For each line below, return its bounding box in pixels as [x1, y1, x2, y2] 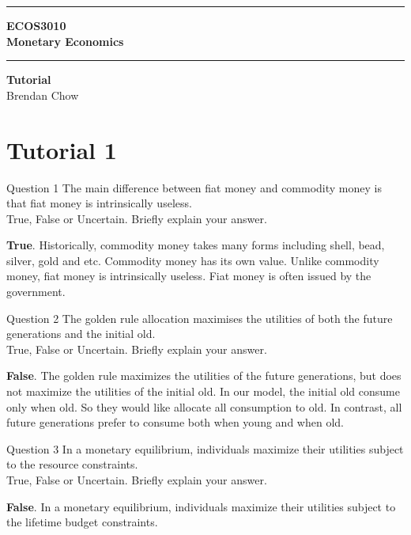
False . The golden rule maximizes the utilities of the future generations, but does [6, 367, 402, 384]
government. [6, 283, 66, 300]
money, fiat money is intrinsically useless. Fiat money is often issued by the [6, 267, 371, 284]
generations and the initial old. [6, 325, 156, 342]
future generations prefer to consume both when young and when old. [6, 414, 344, 431]
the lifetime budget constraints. [6, 514, 158, 530]
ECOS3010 [6, 17, 66, 33]
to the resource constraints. [6, 456, 138, 472]
